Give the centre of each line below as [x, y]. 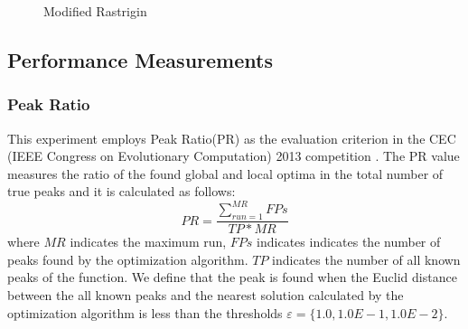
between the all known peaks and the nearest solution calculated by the [206, 295]
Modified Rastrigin [95, 11]
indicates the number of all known [366, 259]
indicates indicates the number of [349, 242]
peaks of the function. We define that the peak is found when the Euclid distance [232, 277]
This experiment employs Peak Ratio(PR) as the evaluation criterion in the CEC [232, 138]
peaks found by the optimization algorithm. [128, 259]
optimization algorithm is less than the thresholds [145, 312]
